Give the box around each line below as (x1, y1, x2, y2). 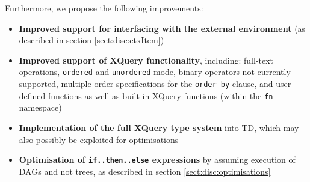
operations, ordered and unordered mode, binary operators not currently (19, 65, 291, 78)
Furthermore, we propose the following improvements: (5, 2, 203, 14)
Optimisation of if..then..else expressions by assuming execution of (19, 153, 296, 166)
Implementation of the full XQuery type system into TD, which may (19, 121, 299, 133)
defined (19, 89, 46, 102)
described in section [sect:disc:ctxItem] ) (19, 34, 164, 46)
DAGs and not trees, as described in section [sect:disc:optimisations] (19, 165, 271, 177)
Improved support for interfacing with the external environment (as (19, 22, 306, 34)
